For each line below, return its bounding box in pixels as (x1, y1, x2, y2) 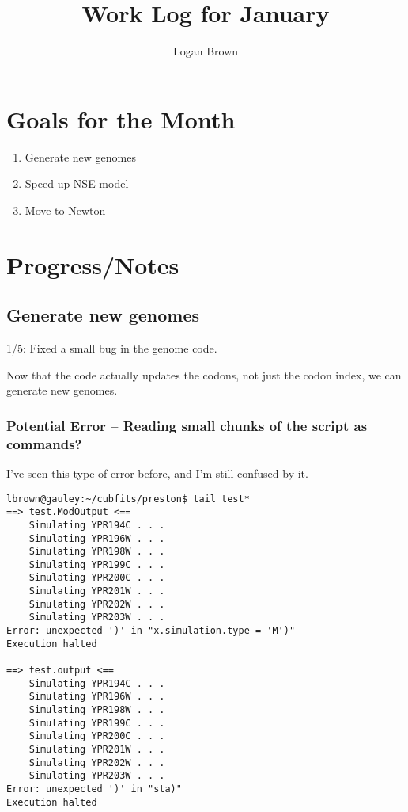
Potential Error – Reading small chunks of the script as (6, 415, 368, 435)
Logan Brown (172, 43, 239, 59)
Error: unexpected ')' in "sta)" (6, 783, 182, 795)
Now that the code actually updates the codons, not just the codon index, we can (6, 366, 402, 383)
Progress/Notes (6, 248, 179, 280)
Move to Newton (25, 201, 106, 218)
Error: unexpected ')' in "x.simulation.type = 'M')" (6, 625, 296, 637)
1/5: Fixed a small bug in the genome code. (6, 340, 217, 356)
